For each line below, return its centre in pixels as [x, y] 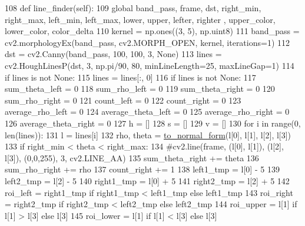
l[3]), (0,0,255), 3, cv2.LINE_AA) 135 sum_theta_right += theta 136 [132, 157]
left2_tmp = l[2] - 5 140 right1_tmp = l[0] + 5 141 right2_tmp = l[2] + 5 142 [147, 180]
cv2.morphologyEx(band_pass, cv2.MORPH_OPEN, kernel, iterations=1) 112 [147, 42]
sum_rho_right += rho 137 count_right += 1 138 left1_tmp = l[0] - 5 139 [142, 169]
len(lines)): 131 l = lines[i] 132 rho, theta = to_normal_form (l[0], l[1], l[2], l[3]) [148, 134]
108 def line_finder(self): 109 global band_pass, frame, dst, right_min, [133, 8]
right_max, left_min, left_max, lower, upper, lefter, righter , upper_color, [140, 19]
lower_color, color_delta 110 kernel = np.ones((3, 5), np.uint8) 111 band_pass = [152, 31]
